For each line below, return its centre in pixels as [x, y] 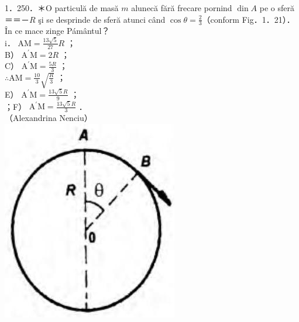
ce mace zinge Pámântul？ [62, 31]
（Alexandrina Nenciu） [49, 118]
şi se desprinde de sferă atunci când [102, 19]
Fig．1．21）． [268, 19]
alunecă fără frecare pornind [182, 8]
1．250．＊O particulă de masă [62, 8]
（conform [221, 19]
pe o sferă [277, 8]
